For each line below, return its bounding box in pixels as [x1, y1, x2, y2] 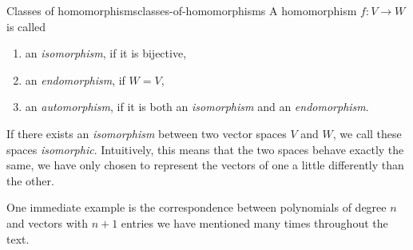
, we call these [332, 125, 402, 141]
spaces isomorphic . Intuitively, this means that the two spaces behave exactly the [6, 141, 404, 157]
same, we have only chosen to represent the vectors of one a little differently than [6, 157, 404, 173]
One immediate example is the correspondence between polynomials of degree [6, 199, 387, 216]
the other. [6, 172, 54, 188]
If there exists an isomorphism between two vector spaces [6, 125, 287, 141]
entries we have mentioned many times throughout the [121, 214, 388, 231]
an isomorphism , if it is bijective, [25, 45, 187, 62]
